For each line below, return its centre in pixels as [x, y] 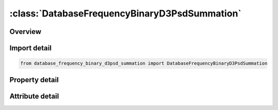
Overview [25, 32]
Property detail [34, 80]
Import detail [30, 48]
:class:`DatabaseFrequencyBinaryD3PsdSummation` [125, 13]
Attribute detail [34, 96]
